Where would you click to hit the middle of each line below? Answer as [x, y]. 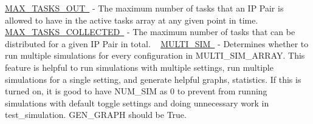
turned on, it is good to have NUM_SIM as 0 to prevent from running [136, 91]
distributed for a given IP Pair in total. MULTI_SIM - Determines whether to [157, 43]
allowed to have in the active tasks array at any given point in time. [132, 20]
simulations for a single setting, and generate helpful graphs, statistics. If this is [153, 79]
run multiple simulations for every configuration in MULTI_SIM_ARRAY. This [155, 55]
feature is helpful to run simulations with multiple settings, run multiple [139, 67]
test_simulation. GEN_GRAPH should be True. [96, 115]
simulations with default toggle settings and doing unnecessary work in [137, 103]
